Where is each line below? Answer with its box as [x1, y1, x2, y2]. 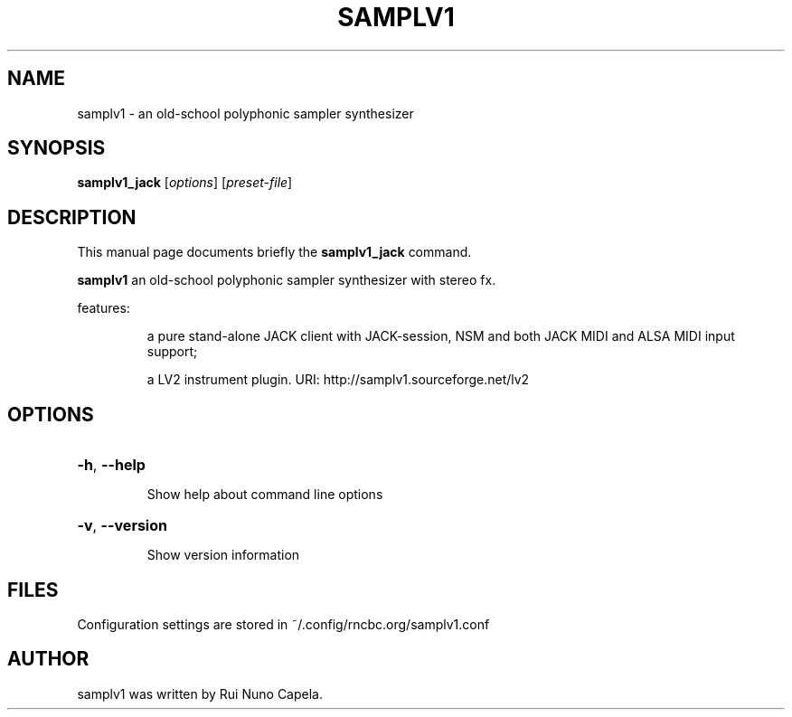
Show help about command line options [146, 486, 383, 503]
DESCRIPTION [7, 205, 137, 229]
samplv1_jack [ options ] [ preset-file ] [77, 175, 293, 191]
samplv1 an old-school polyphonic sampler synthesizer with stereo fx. [77, 272, 496, 288]
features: [77, 300, 130, 316]
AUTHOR [7, 647, 90, 671]
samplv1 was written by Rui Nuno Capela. [77, 685, 323, 702]
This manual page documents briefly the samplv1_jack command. [77, 244, 472, 260]
